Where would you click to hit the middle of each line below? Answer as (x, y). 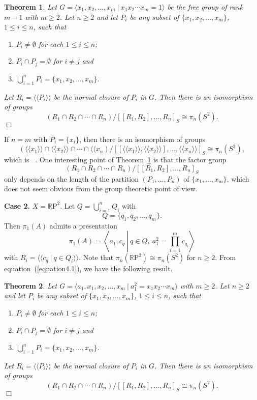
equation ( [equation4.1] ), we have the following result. (88, 268)
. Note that (96, 257)
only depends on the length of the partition (71, 178)
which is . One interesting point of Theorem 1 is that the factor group (115, 160)
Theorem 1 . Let (31, 7)
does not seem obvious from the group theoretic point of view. (101, 189)
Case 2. (17, 205)
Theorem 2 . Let (31, 285)
